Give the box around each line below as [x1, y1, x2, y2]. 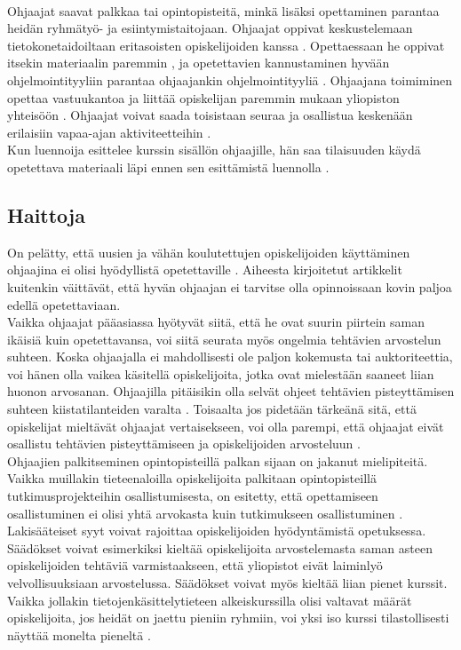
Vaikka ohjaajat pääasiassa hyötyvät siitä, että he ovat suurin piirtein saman [7, 313, 425, 331]
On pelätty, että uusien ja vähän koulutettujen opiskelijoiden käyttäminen [7, 242, 410, 261]
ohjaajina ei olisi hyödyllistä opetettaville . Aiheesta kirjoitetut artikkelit [7, 260, 402, 279]
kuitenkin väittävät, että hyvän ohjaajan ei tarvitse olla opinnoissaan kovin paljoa [7, 277, 452, 296]
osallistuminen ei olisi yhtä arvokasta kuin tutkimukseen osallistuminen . [7, 503, 403, 522]
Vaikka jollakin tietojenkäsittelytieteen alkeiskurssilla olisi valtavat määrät [7, 591, 412, 609]
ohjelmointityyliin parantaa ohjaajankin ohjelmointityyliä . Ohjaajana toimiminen [7, 70, 453, 89]
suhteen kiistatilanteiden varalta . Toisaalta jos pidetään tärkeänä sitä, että [7, 400, 417, 418]
